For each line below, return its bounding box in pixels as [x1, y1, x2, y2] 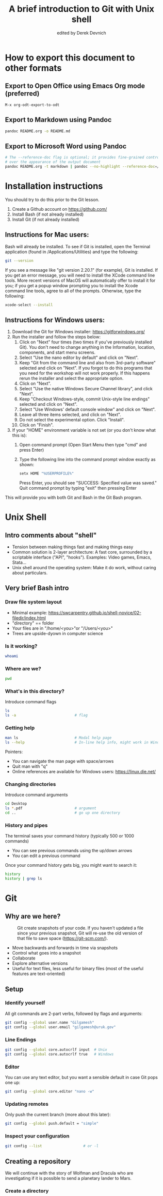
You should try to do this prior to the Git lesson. [5, 197, 99, 202]
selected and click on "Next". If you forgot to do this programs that [19, 365, 152, 371]
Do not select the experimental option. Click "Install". [19, 417, 125, 423]
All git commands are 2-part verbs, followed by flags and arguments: [5, 1011, 143, 1017]
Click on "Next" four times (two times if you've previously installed [19, 339, 152, 345]
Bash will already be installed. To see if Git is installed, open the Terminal [5, 243, 150, 249]
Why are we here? [5, 912, 61, 920]
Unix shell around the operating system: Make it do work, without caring [12, 565, 156, 571]
